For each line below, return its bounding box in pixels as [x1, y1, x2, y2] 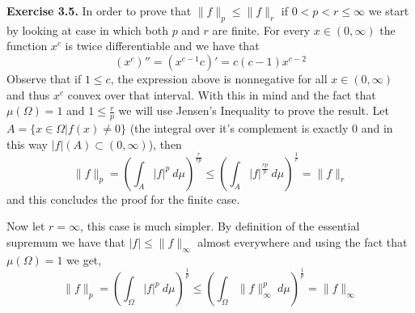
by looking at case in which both [6, 21, 168, 38]
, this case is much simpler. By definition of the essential [80, 218, 360, 235]
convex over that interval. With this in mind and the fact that [67, 86, 376, 103]
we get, [66, 251, 102, 268]
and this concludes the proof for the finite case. [6, 190, 240, 207]
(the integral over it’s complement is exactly [129, 120, 349, 136]
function [6, 37, 48, 54]
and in [361, 120, 393, 136]
